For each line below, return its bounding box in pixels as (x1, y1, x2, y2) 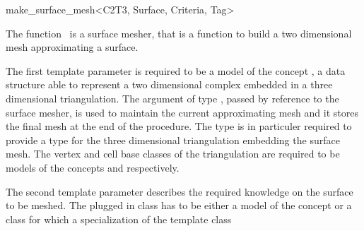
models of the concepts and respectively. (6, 160, 180, 174)
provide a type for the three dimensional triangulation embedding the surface (6, 132, 340, 147)
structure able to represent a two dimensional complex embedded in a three (6, 77, 333, 92)
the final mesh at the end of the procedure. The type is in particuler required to (6, 119, 352, 134)
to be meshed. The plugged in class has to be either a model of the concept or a (6, 198, 352, 213)
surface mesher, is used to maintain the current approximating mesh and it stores (6, 105, 358, 119)
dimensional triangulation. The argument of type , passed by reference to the (6, 90, 339, 105)
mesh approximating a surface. (6, 40, 139, 54)
